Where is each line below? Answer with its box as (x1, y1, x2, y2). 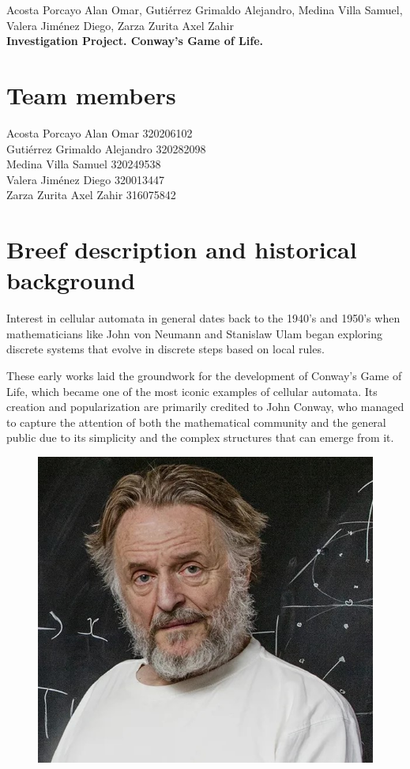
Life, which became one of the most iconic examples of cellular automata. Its (6, 383, 378, 399)
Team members (6, 78, 176, 111)
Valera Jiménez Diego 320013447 (6, 171, 164, 187)
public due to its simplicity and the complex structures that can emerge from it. (6, 429, 394, 446)
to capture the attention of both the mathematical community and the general (6, 413, 386, 430)
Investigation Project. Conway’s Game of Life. (6, 32, 264, 49)
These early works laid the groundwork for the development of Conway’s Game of (6, 367, 402, 383)
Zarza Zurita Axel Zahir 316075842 (6, 187, 176, 203)
